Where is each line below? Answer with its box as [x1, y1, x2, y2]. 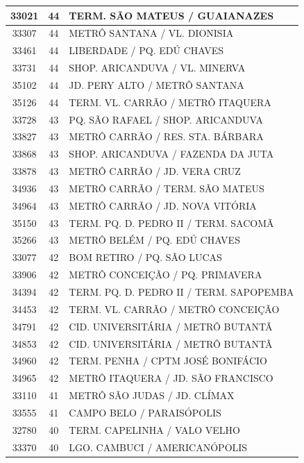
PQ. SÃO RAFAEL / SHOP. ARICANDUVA [69, 112, 263, 126]
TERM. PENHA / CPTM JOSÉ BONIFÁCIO [69, 353, 268, 368]
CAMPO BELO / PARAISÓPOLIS [69, 405, 221, 419]
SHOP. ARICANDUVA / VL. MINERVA [69, 60, 246, 75]
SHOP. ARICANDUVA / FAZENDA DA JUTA [69, 146, 274, 161]
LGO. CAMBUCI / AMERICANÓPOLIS [69, 439, 248, 454]
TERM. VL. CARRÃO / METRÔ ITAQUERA [69, 94, 271, 109]
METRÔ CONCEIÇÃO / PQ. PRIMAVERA [69, 267, 262, 282]
